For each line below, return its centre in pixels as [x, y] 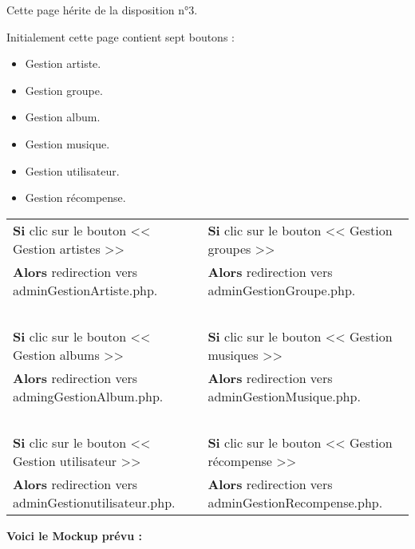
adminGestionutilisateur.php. [94, 502]
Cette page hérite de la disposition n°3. [102, 10]
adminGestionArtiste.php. [85, 290]
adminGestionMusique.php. [284, 396]
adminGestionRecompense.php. [295, 502]
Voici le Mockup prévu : [75, 535]
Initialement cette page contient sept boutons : [121, 36]
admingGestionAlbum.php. [88, 396]
